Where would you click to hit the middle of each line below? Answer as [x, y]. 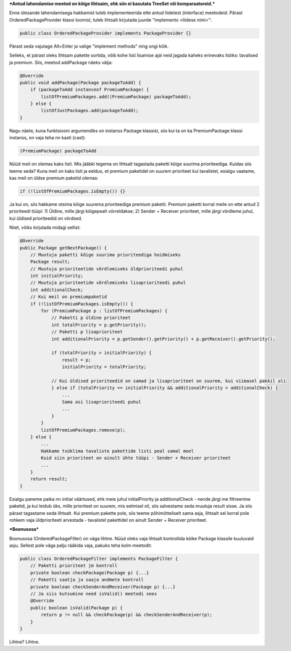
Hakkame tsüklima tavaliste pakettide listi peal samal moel [117, 451]
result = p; [76, 360]
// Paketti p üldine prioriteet [91, 318]
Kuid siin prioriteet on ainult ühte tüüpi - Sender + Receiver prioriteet [136, 458]
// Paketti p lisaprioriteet [87, 332]
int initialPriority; [57, 276]
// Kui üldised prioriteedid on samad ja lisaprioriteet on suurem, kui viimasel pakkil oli [168, 381]
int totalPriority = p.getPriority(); [99, 325]
